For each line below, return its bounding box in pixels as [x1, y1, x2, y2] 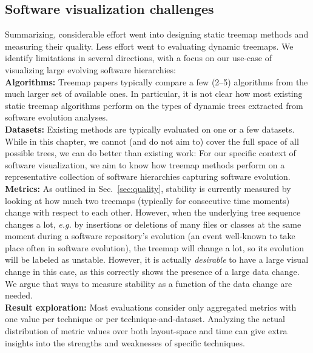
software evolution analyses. [5, 111, 108, 124]
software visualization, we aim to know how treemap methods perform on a [5, 158, 285, 171]
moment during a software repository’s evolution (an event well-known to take [5, 229, 295, 242]
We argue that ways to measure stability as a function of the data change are [5, 277, 292, 289]
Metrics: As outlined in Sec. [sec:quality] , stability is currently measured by [5, 182, 291, 194]
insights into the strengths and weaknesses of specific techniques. [5, 336, 245, 349]
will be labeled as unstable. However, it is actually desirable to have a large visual [5, 253, 309, 266]
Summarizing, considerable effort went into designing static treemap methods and [5, 28, 309, 41]
